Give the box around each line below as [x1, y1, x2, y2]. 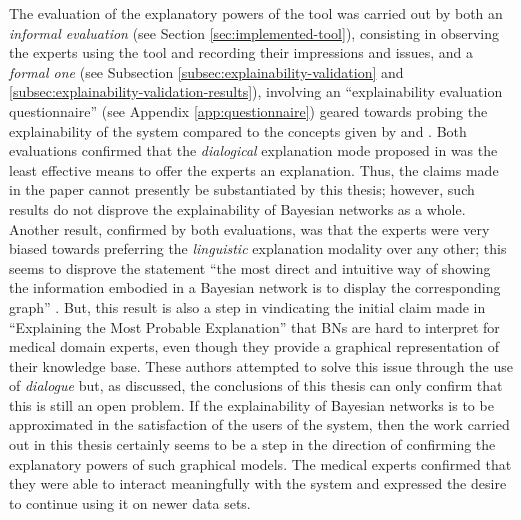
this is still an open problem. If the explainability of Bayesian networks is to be [9, 394, 494, 415]
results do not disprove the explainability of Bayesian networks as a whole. [9, 198, 466, 219]
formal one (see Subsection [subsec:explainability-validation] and [9, 61, 404, 82]
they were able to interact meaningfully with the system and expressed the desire [9, 473, 507, 494]
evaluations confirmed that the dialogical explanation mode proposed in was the [9, 140, 498, 161]
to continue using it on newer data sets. [9, 492, 251, 513]
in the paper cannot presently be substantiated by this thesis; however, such [9, 179, 475, 200]
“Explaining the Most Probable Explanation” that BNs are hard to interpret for [9, 316, 500, 337]
